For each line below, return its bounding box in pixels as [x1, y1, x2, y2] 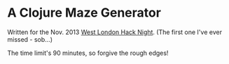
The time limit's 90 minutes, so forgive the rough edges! [7, 49, 169, 57]
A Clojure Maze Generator [7, 5, 161, 21]
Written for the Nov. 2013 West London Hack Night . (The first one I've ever [7, 28, 223, 36]
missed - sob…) [7, 35, 53, 43]
